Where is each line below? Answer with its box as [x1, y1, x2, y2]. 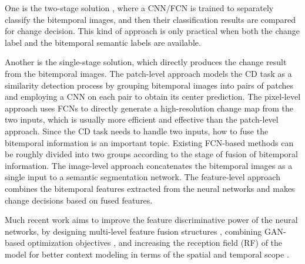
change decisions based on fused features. [5, 194, 153, 206]
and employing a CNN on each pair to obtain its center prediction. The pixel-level [5, 90, 301, 103]
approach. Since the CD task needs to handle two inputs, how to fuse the [5, 124, 269, 137]
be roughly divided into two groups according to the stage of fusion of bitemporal [5, 148, 298, 160]
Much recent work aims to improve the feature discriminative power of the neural [5, 214, 298, 226]
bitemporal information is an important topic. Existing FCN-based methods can [5, 136, 294, 148]
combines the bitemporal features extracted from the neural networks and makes [5, 182, 295, 194]
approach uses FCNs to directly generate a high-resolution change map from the [5, 101, 294, 114]
